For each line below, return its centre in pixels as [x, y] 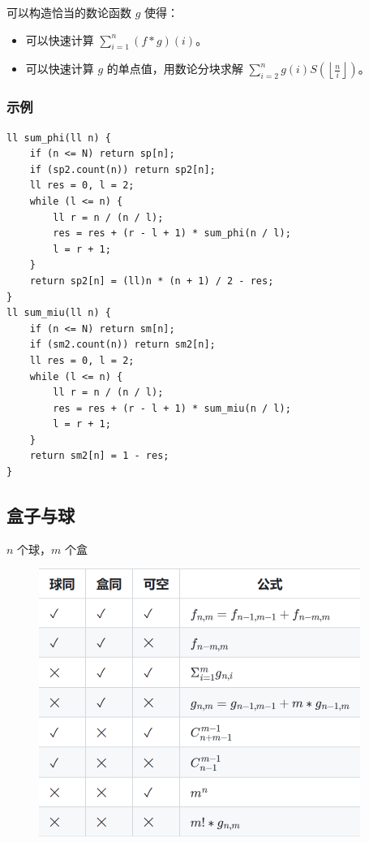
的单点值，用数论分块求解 [175, 69]
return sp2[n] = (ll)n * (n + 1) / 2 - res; [152, 281]
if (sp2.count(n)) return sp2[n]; [122, 169]
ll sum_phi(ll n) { [59, 138]
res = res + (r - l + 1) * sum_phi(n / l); [172, 233]
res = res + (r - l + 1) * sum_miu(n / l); [172, 408]
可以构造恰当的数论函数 [69, 12]
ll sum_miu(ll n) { [59, 313]
